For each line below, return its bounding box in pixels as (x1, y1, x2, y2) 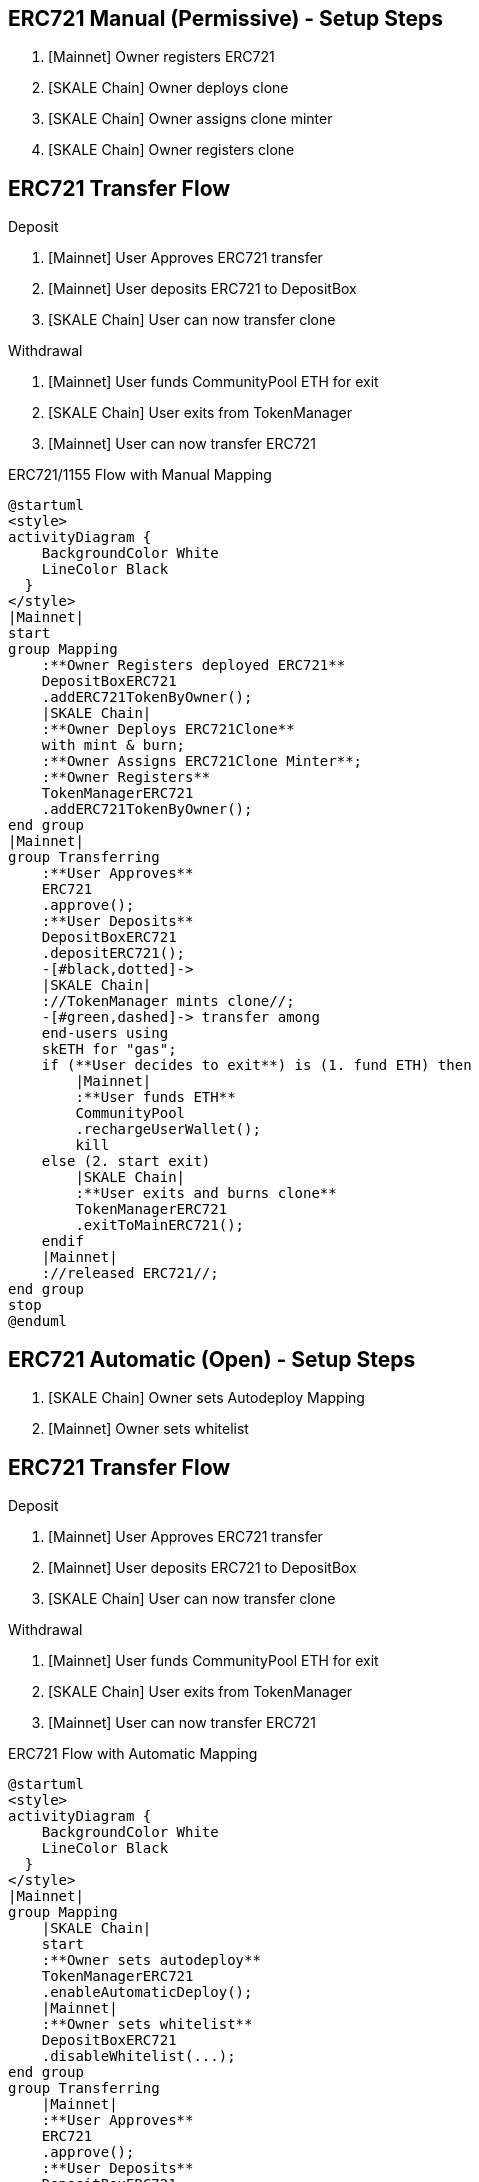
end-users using (41, 1025, 169, 1042)
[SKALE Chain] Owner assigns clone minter (48, 110, 333, 128)
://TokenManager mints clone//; (41, 993, 295, 1010)
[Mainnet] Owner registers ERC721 (48, 48, 275, 66)
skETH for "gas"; (41, 1041, 177, 1058)
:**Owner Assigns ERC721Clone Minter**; (41, 753, 363, 770)
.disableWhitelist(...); (41, 2047, 236, 2064)
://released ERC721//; (41, 1265, 219, 1282)
